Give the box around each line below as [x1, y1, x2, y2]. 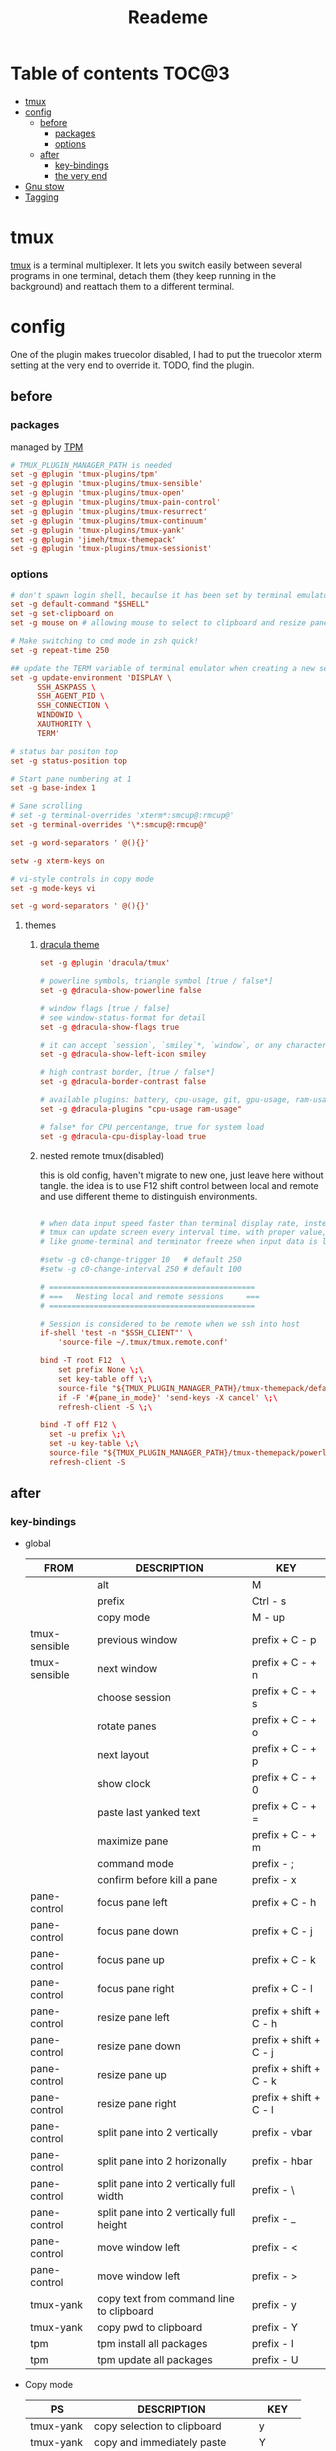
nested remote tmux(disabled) [39, 1149, 165, 1161]
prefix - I [251, 2337, 295, 2351]
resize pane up [96, 2068, 167, 2082]
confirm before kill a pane [96, 1873, 218, 1887]
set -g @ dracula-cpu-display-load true [39, 1131, 207, 1141]
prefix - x [251, 1873, 297, 1887]
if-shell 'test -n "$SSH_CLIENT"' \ [39, 1328, 193, 1338]
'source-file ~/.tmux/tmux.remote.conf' [58, 1337, 229, 1348]
